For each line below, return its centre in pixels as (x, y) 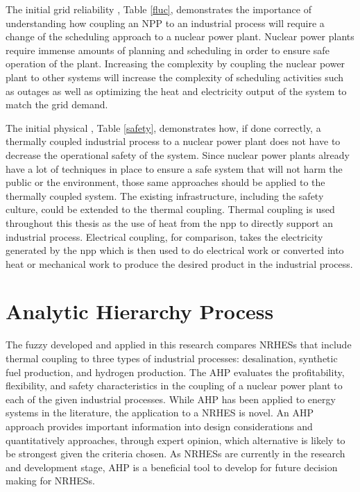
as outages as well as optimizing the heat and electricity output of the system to (176, 91)
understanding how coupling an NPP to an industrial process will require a (165, 23)
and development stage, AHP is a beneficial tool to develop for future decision (172, 467)
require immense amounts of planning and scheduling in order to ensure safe (168, 50)
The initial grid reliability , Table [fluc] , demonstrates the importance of (158, 9)
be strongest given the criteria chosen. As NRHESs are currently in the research (175, 453)
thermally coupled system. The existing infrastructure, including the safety (165, 195)
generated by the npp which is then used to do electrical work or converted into (175, 250)
